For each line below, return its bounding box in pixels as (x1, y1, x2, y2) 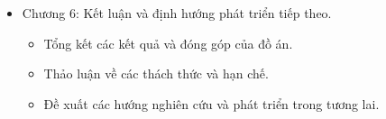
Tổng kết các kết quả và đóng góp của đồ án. (43, 33, 293, 52)
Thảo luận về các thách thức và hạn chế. (43, 64, 269, 83)
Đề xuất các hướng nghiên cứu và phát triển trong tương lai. (43, 94, 380, 113)
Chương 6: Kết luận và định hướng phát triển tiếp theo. (22, 4, 332, 22)
